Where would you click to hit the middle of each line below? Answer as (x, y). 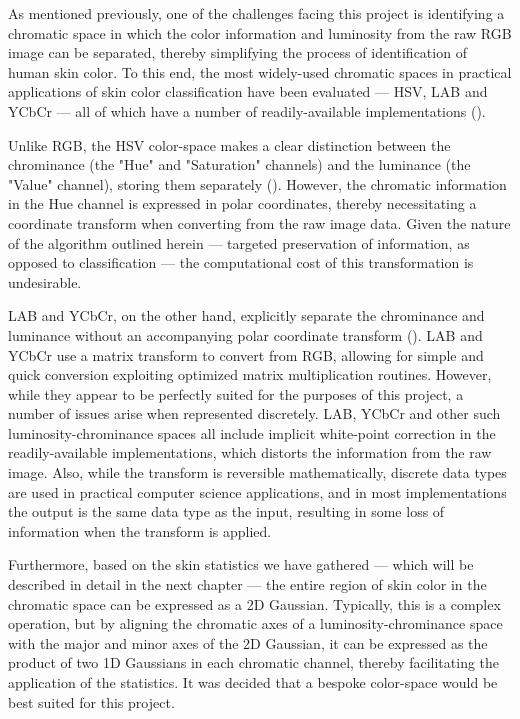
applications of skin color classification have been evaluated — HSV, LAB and (248, 91)
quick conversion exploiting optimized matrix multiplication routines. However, (250, 374)
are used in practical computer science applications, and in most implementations (257, 491)
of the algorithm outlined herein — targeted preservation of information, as (239, 242)
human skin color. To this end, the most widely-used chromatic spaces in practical (260, 71)
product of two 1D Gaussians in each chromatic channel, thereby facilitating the (254, 662)
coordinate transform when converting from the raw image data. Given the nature (259, 222)
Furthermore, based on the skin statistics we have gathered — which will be (241, 564)
